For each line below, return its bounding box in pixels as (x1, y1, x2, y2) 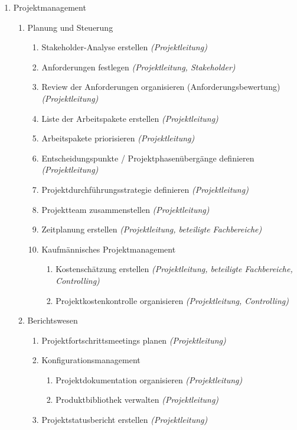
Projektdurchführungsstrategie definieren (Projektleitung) (41, 183, 249, 195)
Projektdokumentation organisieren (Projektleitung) (56, 373, 243, 386)
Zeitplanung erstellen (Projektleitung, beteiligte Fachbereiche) (41, 223, 262, 235)
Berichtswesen (27, 314, 78, 326)
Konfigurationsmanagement (41, 354, 141, 366)
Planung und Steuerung (27, 21, 113, 33)
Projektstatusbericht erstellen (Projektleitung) (41, 413, 208, 426)
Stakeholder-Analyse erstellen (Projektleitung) (41, 41, 207, 53)
